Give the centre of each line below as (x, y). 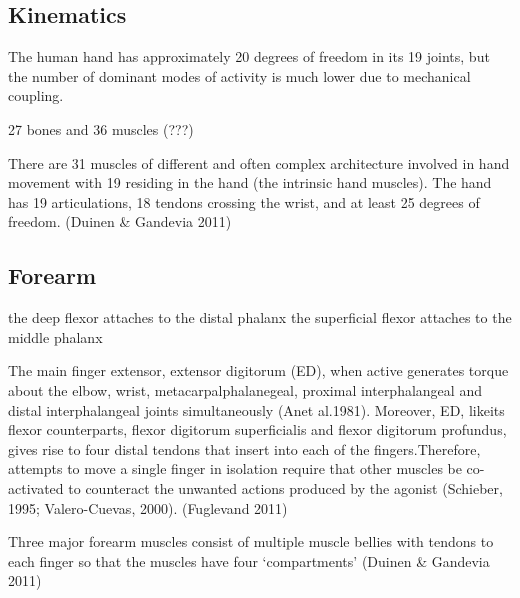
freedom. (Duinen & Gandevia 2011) (120, 221)
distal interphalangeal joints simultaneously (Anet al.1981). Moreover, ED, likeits (256, 409)
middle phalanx (55, 336)
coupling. (36, 95)
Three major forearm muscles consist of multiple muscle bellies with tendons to (251, 541)
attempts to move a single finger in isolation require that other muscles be (235, 468)
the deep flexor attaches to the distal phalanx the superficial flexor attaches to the (260, 317)
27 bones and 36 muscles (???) (101, 128)
